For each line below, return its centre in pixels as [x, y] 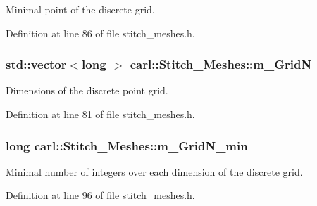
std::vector [36, 64]
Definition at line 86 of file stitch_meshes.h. [100, 33]
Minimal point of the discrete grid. [80, 9]
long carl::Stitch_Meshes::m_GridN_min [127, 145]
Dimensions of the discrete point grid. [87, 90]
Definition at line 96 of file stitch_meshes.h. [100, 195]
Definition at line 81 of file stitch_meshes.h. [100, 114]
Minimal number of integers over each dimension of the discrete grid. [154, 171]
